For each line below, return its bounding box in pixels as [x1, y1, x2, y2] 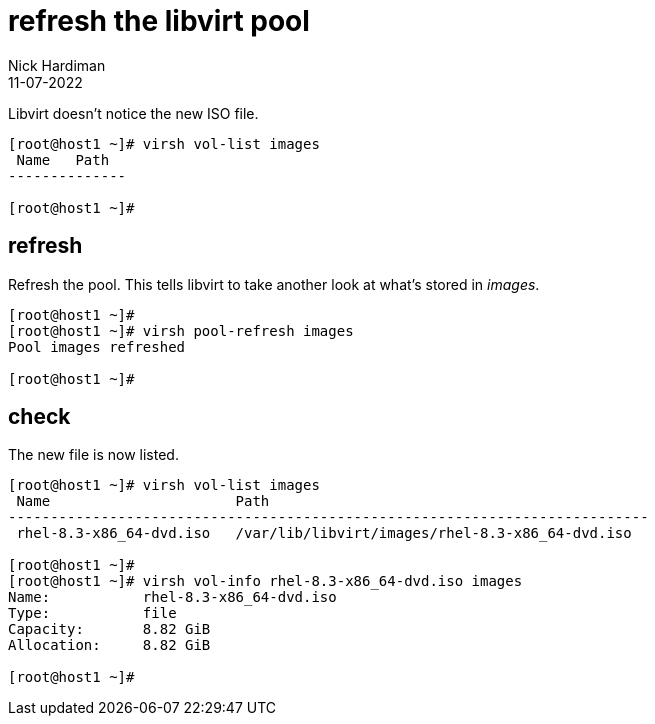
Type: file [8, 605, 177, 622]
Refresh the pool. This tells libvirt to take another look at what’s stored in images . [8, 275, 540, 293]
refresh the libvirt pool [8, 4, 310, 38]
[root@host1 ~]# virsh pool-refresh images [8, 322, 354, 339]
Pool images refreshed [8, 338, 186, 355]
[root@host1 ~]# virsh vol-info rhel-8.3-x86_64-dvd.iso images [8, 573, 523, 590]
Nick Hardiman [8, 56, 106, 74]
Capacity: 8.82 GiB [8, 621, 211, 638]
